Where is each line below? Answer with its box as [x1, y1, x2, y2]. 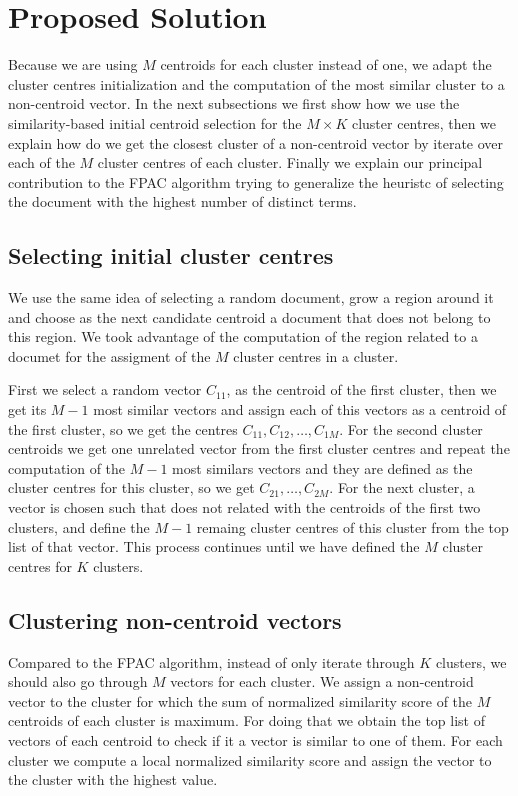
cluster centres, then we [351, 112, 497, 133]
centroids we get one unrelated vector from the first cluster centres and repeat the [8, 438, 510, 459]
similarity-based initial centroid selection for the [8, 112, 302, 133]
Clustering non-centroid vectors [8, 604, 342, 635]
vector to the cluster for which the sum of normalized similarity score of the [8, 690, 473, 711]
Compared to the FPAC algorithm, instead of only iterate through [8, 651, 415, 672]
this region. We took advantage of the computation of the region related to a [8, 326, 478, 347]
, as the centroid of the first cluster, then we [226, 379, 497, 400]
